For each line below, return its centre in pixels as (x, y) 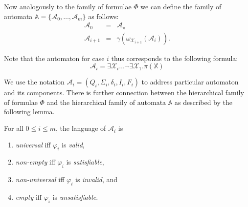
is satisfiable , (85, 162)
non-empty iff (35, 162)
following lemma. (29, 112)
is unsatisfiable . (75, 197)
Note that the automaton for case (54, 58)
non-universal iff (40, 179)
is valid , (73, 144)
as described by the (203, 102)
